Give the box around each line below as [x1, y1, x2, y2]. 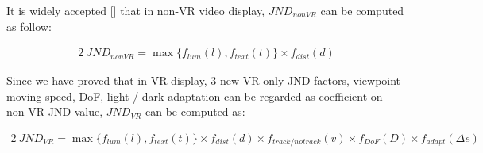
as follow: [6, 17, 52, 34]
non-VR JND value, [6, 103, 103, 120]
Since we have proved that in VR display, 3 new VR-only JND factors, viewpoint [6, 72, 401, 89]
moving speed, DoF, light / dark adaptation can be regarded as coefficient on [6, 87, 383, 104]
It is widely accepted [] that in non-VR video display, [6, 2, 265, 18]
